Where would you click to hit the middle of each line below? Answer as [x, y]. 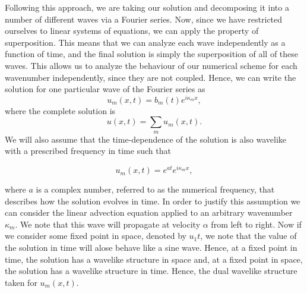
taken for [21, 282]
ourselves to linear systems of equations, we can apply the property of [132, 31]
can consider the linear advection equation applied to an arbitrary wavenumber [149, 212]
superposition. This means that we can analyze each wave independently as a [145, 42]
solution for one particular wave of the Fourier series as [105, 89]
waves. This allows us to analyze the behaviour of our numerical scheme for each [151, 65]
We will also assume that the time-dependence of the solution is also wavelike [146, 139]
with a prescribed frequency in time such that [88, 151]
